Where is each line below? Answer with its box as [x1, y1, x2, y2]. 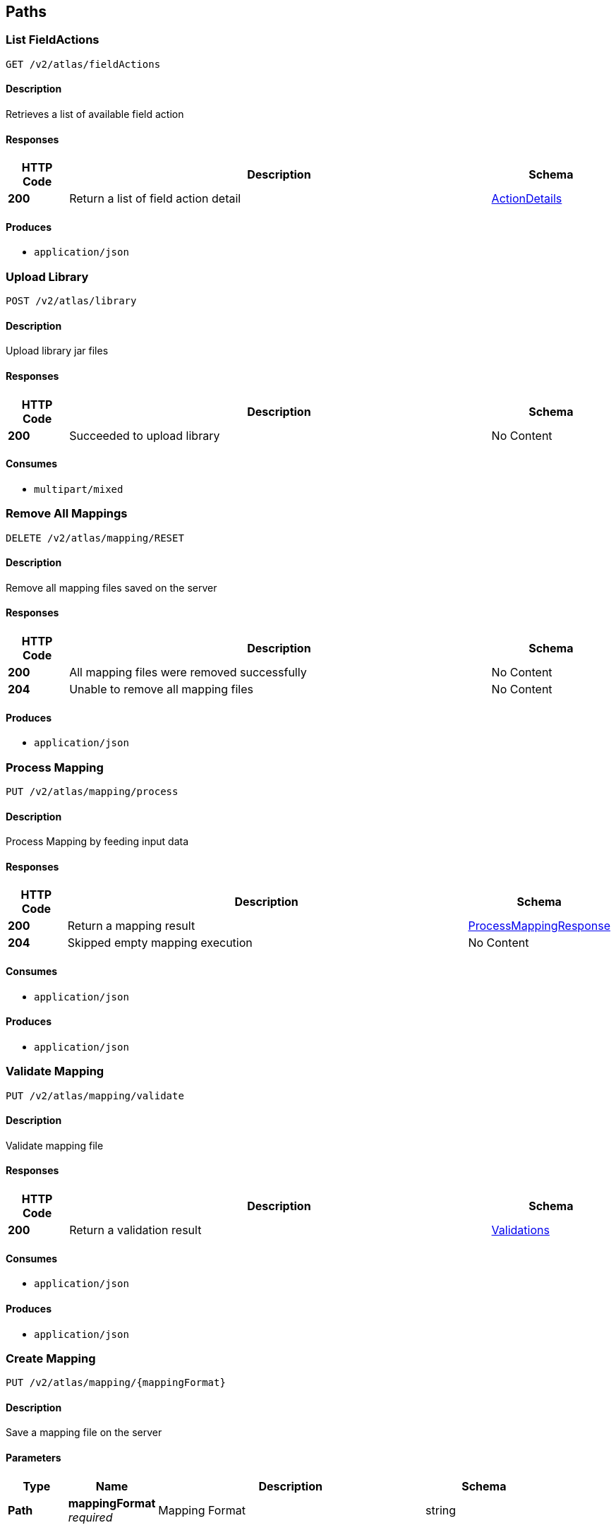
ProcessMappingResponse [468, 919, 610, 933]
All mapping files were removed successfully [69, 665, 307, 680]
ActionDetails [491, 191, 562, 206]
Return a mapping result [67, 919, 195, 933]
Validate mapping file [6, 1139, 104, 1152]
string [425, 1502, 457, 1517]
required [68, 1510, 113, 1524]
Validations [491, 1223, 550, 1238]
